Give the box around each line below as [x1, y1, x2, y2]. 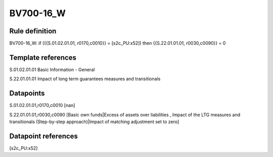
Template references [9, 53, 77, 62]
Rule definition [9, 27, 57, 35]
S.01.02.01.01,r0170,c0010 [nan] [9, 102, 75, 109]
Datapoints [9, 89, 45, 98]
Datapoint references [9, 132, 78, 140]
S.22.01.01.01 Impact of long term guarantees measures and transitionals [9, 76, 161, 82]
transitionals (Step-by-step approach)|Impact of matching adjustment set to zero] [9, 119, 179, 125]
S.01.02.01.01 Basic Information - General [9, 66, 95, 73]
